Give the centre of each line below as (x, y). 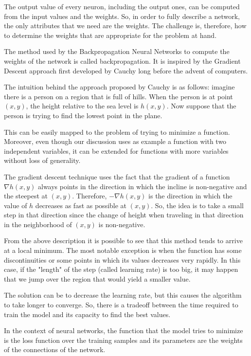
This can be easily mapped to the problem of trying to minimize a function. (117, 132)
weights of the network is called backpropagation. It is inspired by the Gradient (122, 61)
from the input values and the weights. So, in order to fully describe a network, (122, 16)
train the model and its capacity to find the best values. (87, 314)
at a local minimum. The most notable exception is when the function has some (123, 250)
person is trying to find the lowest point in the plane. (83, 115)
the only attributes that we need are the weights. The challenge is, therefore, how (125, 26)
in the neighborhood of (38, 224)
